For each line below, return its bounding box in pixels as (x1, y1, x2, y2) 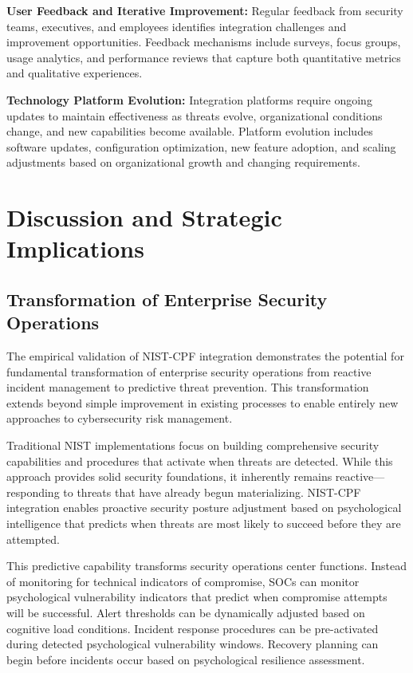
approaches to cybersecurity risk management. (6, 410, 233, 427)
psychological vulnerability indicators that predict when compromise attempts (6, 588, 387, 605)
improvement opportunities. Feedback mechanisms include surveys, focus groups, (6, 33, 401, 50)
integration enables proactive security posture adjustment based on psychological (6, 499, 402, 516)
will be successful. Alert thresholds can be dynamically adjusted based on (6, 604, 365, 620)
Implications (6, 232, 144, 265)
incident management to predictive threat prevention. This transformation (6, 379, 369, 396)
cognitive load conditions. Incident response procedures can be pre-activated (6, 620, 379, 636)
